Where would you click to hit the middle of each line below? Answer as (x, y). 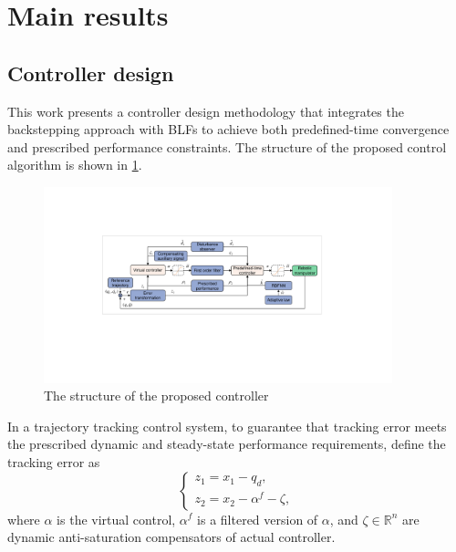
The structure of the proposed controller (156, 396)
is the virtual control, (116, 519)
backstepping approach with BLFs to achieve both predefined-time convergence (228, 129)
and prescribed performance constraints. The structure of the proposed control (227, 146)
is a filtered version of (258, 519)
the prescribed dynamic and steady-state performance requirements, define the (227, 444)
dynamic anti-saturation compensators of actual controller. (171, 537)
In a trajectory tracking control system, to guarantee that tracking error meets (227, 426)
